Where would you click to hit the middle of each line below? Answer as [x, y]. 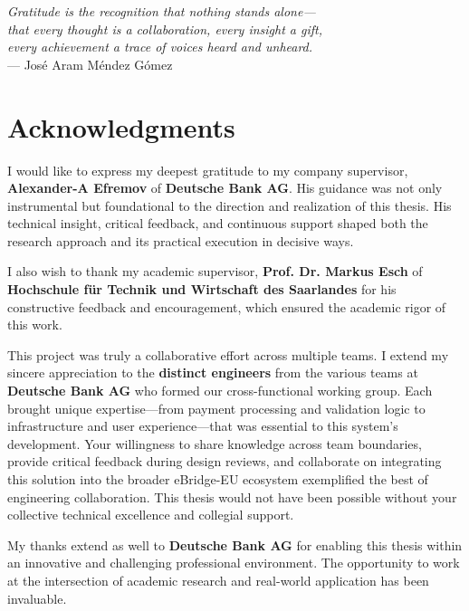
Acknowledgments [121, 126]
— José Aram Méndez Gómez [90, 64]
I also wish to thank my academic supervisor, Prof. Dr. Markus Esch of [215, 271]
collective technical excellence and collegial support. [151, 515]
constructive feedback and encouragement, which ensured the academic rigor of [227, 306]
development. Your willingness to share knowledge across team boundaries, [215, 443]
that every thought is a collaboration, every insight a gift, [165, 29]
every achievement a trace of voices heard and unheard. [160, 47]
